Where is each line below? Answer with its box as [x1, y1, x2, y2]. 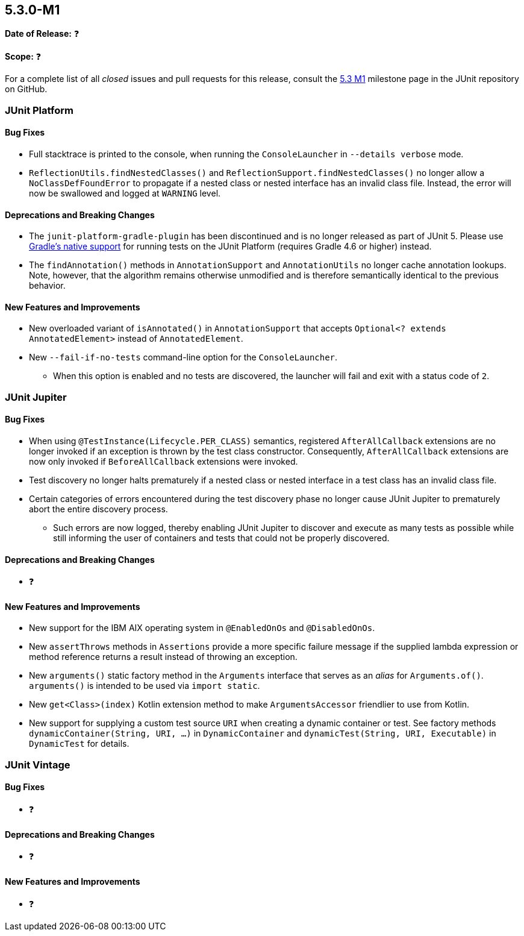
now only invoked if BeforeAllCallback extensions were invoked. [29, 456, 298, 467]
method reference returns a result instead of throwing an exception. [29, 652, 298, 662]
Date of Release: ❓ [5, 28, 80, 39]
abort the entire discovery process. [29, 504, 168, 515]
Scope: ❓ [5, 51, 42, 62]
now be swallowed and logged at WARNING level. [29, 188, 221, 199]
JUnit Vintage [5, 758, 70, 771]
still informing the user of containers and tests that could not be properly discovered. [53, 533, 390, 544]
